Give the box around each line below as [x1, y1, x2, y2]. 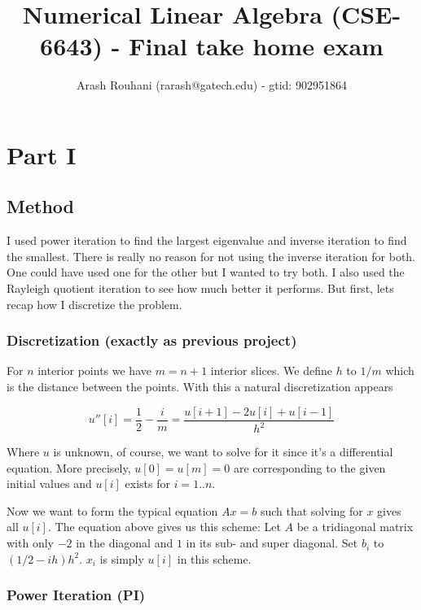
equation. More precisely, [7, 459, 131, 476]
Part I [7, 137, 77, 171]
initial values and [7, 475, 92, 492]
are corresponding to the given [233, 459, 386, 476]
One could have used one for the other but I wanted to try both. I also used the [7, 264, 405, 281]
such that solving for [260, 502, 363, 519]
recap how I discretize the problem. [7, 295, 182, 312]
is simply [99, 550, 144, 567]
